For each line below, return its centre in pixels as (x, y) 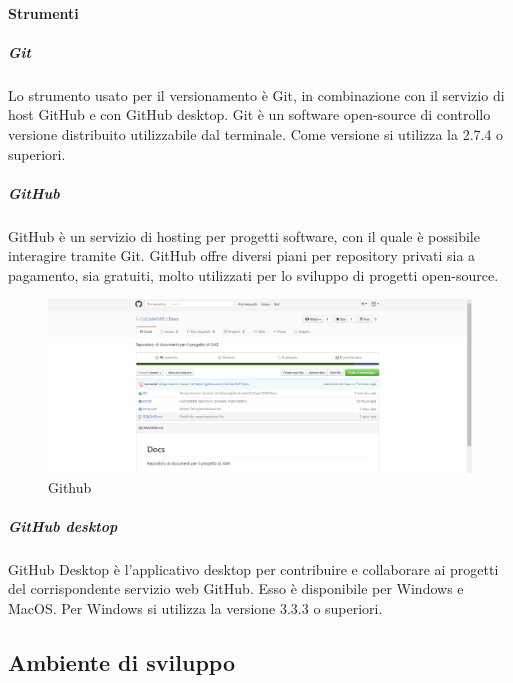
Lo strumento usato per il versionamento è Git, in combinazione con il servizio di (256, 94)
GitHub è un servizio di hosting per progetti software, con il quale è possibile (244, 235)
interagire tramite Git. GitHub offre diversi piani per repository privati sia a (242, 255)
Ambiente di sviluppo (121, 661)
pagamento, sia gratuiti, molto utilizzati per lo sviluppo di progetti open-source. (253, 274)
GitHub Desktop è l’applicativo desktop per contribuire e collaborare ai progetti (253, 568)
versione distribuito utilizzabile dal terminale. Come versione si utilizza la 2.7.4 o (256, 133)
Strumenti (43, 12)
